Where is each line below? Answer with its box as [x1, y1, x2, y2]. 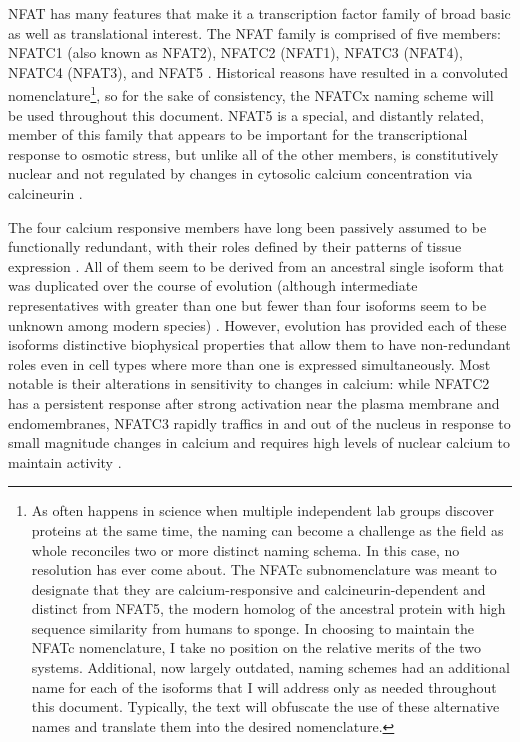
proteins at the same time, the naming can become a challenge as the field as [31, 519, 504, 540]
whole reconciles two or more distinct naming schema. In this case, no [31, 539, 460, 560]
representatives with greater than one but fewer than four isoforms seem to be [8, 294, 487, 315]
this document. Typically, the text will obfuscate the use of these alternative [31, 696, 500, 717]
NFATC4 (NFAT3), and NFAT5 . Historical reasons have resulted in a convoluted [8, 61, 508, 82]
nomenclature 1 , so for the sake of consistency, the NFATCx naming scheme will [8, 82, 494, 106]
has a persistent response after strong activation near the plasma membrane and [8, 392, 500, 413]
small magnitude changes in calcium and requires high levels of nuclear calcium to [8, 432, 511, 453]
